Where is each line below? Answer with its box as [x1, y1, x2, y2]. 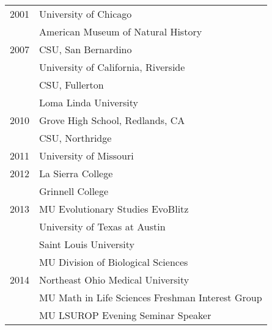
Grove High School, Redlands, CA [39, 113, 185, 127]
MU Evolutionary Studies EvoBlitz [39, 202, 189, 216]
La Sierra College [39, 166, 113, 180]
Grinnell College [39, 184, 109, 198]
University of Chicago [39, 7, 132, 21]
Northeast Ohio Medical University [39, 273, 189, 287]
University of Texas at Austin [39, 219, 166, 233]
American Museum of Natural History [39, 24, 202, 38]
